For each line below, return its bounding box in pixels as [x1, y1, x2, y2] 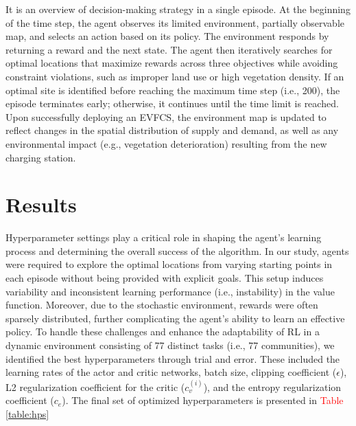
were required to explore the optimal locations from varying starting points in [5, 257, 333, 271]
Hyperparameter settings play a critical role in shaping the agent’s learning [5, 230, 322, 245]
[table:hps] [5, 406, 49, 421]
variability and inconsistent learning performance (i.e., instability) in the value [5, 284, 335, 298]
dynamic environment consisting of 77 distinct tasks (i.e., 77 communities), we [5, 338, 335, 352]
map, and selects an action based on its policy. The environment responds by [5, 29, 329, 43]
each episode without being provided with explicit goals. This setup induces [5, 271, 324, 285]
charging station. [5, 150, 76, 164]
